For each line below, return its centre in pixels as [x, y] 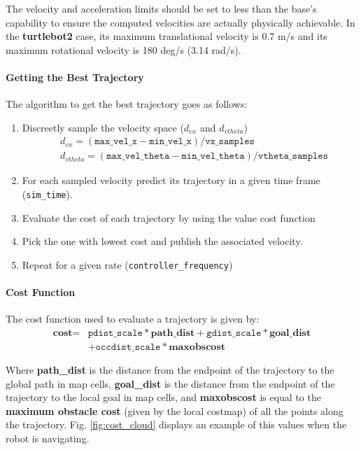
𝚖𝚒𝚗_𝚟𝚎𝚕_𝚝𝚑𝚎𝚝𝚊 [213, 156]
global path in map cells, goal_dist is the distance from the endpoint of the [170, 383]
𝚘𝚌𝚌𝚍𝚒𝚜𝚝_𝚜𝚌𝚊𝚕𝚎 [128, 347]
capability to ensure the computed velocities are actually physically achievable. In [180, 22]
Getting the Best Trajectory [75, 77]
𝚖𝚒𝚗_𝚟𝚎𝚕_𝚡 [170, 142]
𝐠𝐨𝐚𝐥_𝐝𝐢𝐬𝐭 [290, 333]
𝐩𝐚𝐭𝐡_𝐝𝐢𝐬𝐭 [173, 333]
